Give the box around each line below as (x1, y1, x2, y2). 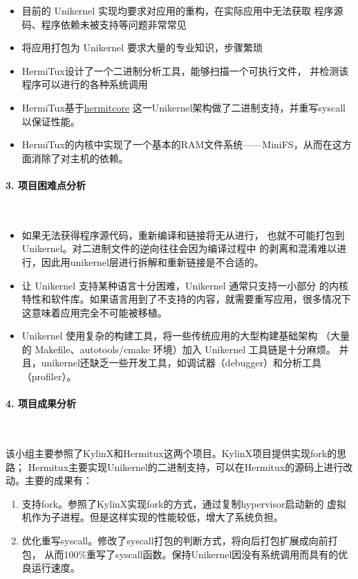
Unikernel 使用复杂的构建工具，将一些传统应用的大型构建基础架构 (21, 328, 318, 343)
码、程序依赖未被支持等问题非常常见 (21, 17, 187, 31)
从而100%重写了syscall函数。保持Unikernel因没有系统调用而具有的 (44, 546, 339, 561)
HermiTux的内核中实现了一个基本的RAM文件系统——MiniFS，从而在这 (21, 137, 342, 152)
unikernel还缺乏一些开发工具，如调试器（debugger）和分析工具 (41, 355, 322, 370)
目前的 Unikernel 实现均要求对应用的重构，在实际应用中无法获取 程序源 (21, 3, 343, 17)
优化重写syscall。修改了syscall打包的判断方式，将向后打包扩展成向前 (21, 533, 328, 548)
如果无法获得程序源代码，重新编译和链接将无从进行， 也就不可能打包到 (21, 227, 345, 242)
